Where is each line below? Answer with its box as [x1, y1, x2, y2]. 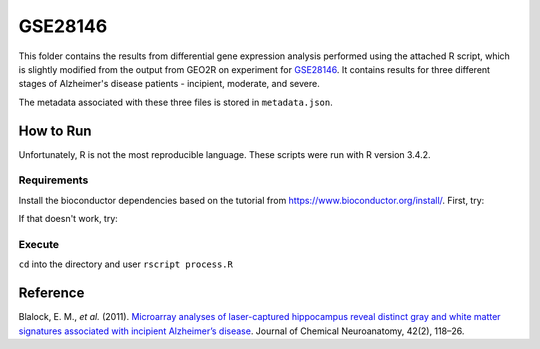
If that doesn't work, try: [18, 213, 119, 225]
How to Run [18, 122, 92, 139]
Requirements [18, 173, 89, 187]
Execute [18, 237, 60, 251]
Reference [18, 285, 85, 302]
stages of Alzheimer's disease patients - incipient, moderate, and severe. [18, 78, 320, 90]
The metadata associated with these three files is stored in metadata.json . [18, 96, 334, 108]
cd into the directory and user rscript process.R [18, 258, 234, 270]
